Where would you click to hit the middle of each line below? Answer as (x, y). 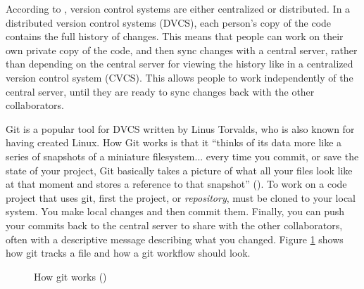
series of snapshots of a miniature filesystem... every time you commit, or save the (182, 156)
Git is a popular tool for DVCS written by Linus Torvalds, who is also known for (180, 128)
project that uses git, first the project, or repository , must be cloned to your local (181, 197)
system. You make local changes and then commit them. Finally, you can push (175, 211)
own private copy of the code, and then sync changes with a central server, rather (182, 50)
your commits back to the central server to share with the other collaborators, (174, 225)
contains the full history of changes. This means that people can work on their (175, 36)
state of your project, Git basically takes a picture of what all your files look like (179, 170)
